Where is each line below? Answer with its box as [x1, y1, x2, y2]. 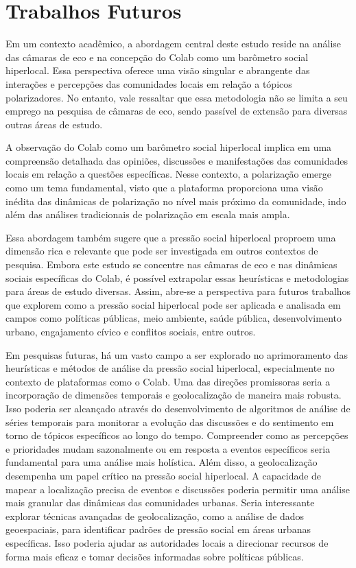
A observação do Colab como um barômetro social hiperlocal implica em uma [5, 140, 332, 154]
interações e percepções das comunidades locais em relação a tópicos [5, 76, 292, 91]
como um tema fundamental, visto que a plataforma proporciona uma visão [5, 180, 323, 195]
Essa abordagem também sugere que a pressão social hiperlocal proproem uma [5, 230, 336, 244]
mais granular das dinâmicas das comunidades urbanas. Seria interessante [5, 495, 315, 510]
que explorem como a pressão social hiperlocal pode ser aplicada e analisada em [5, 297, 341, 311]
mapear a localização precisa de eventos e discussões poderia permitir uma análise [5, 482, 350, 496]
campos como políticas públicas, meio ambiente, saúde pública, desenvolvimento [5, 311, 342, 325]
